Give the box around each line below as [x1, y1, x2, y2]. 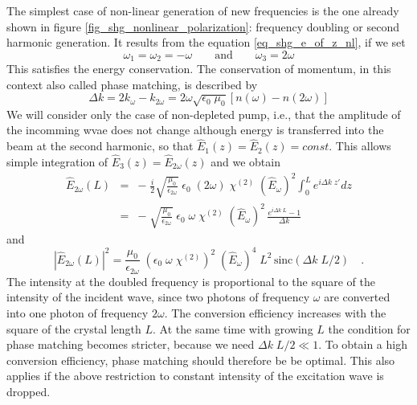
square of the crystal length [6, 320, 141, 337]
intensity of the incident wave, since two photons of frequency [6, 288, 310, 305]
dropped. [6, 382, 51, 399]
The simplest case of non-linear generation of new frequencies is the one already [6, 2, 399, 18]
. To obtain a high [318, 336, 407, 353]
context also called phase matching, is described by [6, 76, 258, 92]
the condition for [328, 320, 411, 337]
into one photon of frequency [6, 305, 149, 321]
